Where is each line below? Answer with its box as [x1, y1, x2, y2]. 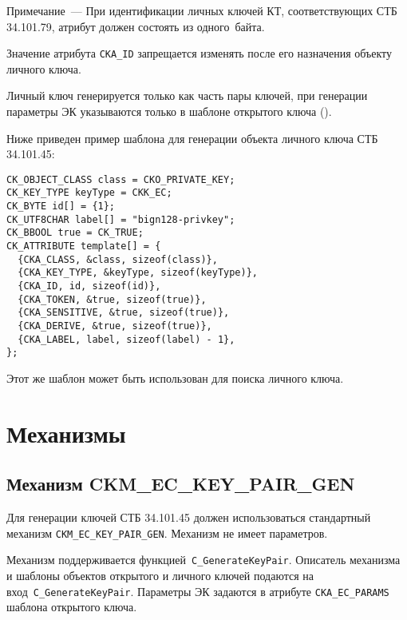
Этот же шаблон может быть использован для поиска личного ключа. [6, 370, 344, 386]
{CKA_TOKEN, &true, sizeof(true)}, [18, 293, 207, 305]
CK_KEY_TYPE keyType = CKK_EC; [6, 187, 172, 199]
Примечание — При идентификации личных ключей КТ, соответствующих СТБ [6, 2, 397, 18]
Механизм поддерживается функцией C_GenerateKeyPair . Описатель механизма [6, 551, 401, 568]
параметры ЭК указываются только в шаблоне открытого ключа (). [6, 103, 332, 120]
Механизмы [6, 416, 126, 449]
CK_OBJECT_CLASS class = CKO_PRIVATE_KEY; [6, 173, 235, 185]
